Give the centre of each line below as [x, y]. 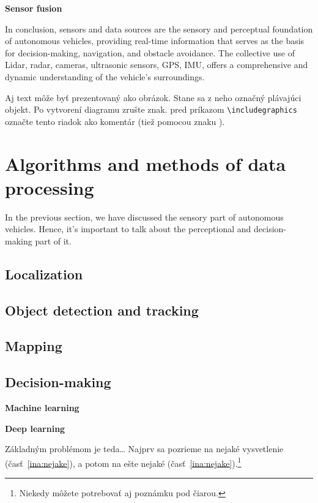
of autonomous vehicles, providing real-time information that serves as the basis [155, 41]
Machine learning [42, 408]
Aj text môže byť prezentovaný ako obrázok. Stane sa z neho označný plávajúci [153, 97]
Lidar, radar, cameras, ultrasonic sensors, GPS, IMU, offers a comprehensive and [157, 65]
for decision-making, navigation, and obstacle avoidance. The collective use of [150, 52]
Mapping [34, 346]
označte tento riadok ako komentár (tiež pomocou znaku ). [115, 121]
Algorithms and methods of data [146, 163]
